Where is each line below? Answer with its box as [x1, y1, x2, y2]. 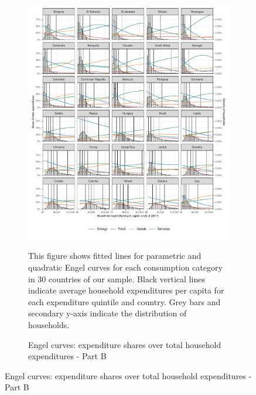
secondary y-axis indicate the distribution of [28, 307, 187, 319]
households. [28, 318, 70, 330]
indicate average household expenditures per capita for [28, 284, 224, 296]
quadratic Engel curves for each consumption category [28, 261, 223, 274]
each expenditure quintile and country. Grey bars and [28, 295, 221, 308]
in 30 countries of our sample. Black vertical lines [28, 272, 205, 285]
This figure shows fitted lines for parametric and [28, 249, 202, 262]
